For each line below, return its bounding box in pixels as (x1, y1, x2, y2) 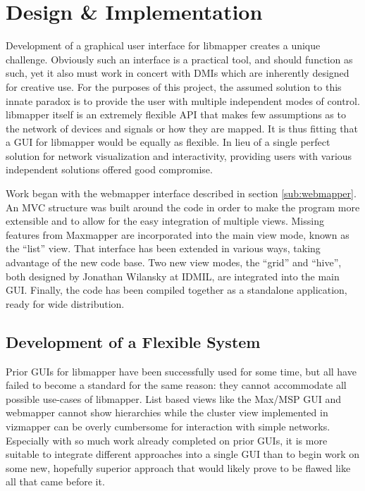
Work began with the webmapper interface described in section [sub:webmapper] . (6, 186, 357, 201)
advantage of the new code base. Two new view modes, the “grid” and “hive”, (6, 255, 342, 270)
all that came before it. (6, 474, 105, 489)
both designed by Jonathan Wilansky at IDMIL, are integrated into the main (6, 268, 340, 283)
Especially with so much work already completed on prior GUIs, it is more (6, 433, 328, 447)
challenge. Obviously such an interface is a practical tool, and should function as (6, 51, 353, 66)
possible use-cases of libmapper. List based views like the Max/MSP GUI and (6, 391, 341, 406)
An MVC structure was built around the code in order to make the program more (6, 199, 360, 214)
